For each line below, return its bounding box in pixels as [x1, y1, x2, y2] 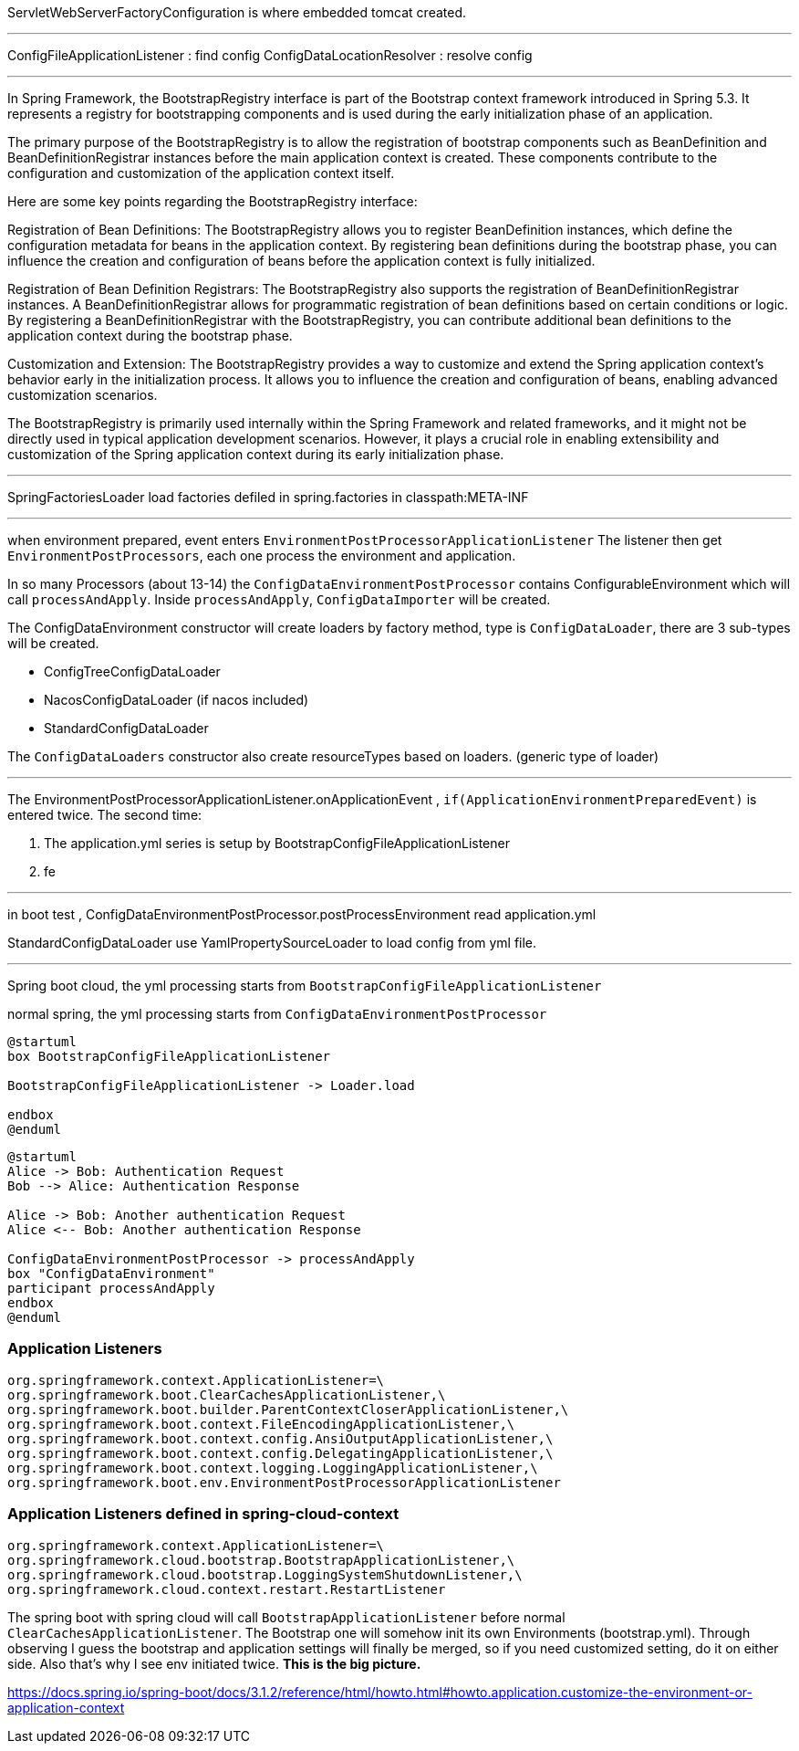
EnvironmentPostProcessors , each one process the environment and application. [7, 548, 516, 563]
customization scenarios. [7, 387, 158, 403]
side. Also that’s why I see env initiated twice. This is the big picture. [7, 1655, 421, 1672]
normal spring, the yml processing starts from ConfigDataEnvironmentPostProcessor [7, 1006, 547, 1022]
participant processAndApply [7, 1281, 215, 1295]
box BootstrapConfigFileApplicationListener [7, 1049, 331, 1064]
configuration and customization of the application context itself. [7, 165, 395, 181]
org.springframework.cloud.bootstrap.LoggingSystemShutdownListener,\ [7, 1567, 523, 1582]
